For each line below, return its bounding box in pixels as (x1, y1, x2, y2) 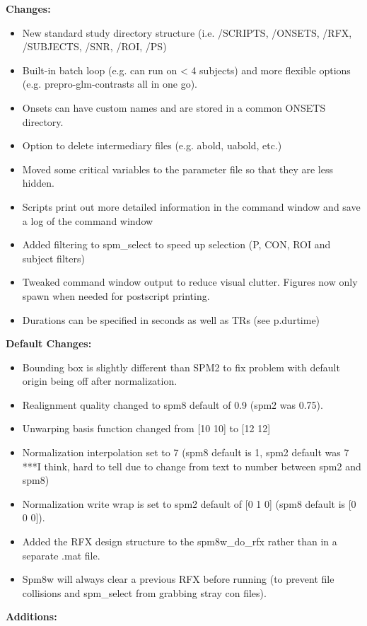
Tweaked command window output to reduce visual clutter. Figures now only (22, 274, 358, 289)
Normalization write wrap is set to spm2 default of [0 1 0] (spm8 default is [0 (22, 496, 356, 511)
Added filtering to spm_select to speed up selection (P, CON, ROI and (22, 237, 331, 252)
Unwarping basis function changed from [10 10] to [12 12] (22, 421, 271, 436)
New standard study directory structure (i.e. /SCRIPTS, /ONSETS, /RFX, (22, 25, 352, 40)
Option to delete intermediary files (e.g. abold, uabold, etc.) (22, 138, 282, 153)
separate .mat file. (22, 547, 100, 562)
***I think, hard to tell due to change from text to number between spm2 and (22, 458, 361, 473)
